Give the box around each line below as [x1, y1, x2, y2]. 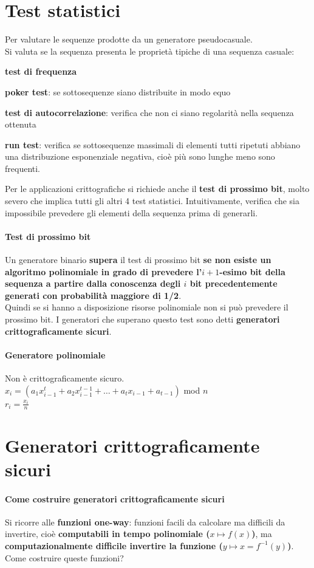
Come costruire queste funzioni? [5, 551, 124, 564]
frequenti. [5, 162, 41, 174]
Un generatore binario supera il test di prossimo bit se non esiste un [5, 253, 271, 266]
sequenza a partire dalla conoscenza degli [5, 277, 181, 290]
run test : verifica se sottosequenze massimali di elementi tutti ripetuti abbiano [5, 138, 301, 151]
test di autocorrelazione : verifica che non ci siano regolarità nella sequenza [5, 106, 294, 118]
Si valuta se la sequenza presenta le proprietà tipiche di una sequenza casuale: [5, 44, 295, 57]
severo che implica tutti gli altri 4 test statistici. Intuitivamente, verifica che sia [5, 194, 300, 207]
